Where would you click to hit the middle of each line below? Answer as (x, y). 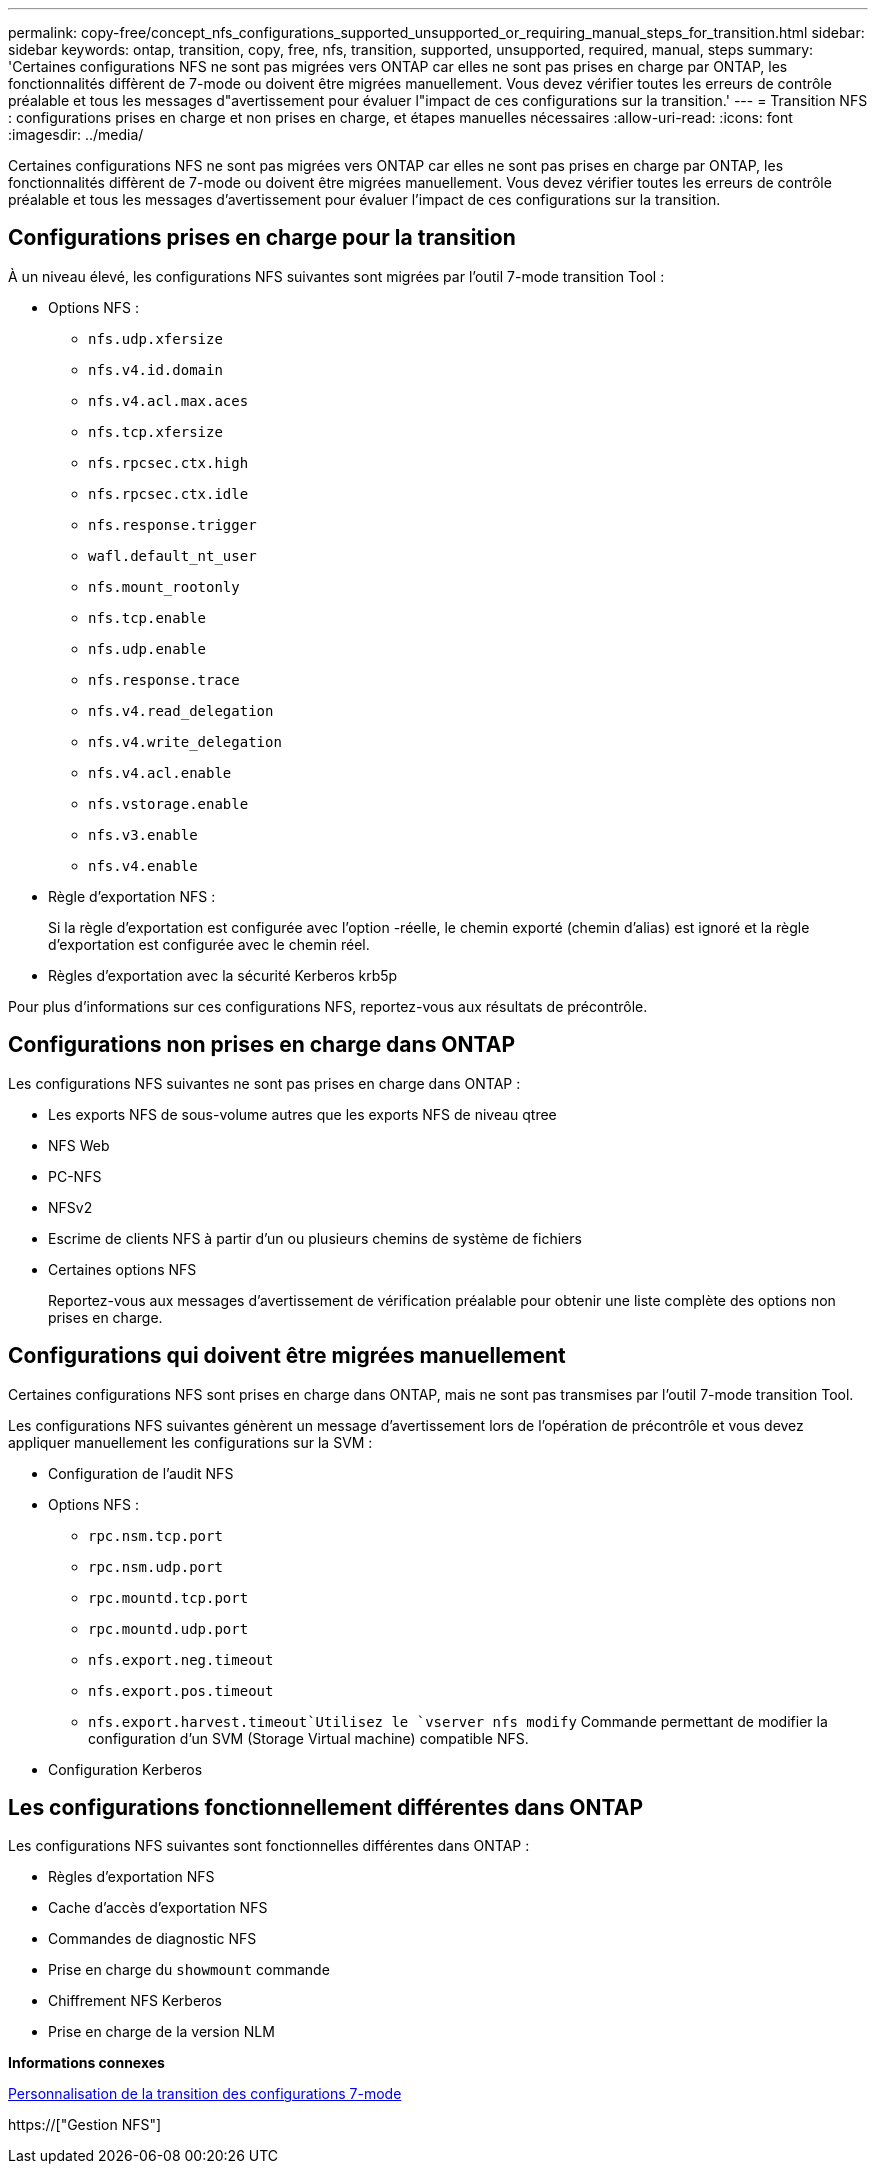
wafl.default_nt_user (172, 555)
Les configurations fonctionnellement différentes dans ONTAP (325, 1807)
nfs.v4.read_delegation (181, 710)
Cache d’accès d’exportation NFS (158, 1908)
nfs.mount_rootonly (164, 586)
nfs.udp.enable (147, 648)
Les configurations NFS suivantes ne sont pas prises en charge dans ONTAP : (264, 1083)
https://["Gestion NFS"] (85, 2125)
